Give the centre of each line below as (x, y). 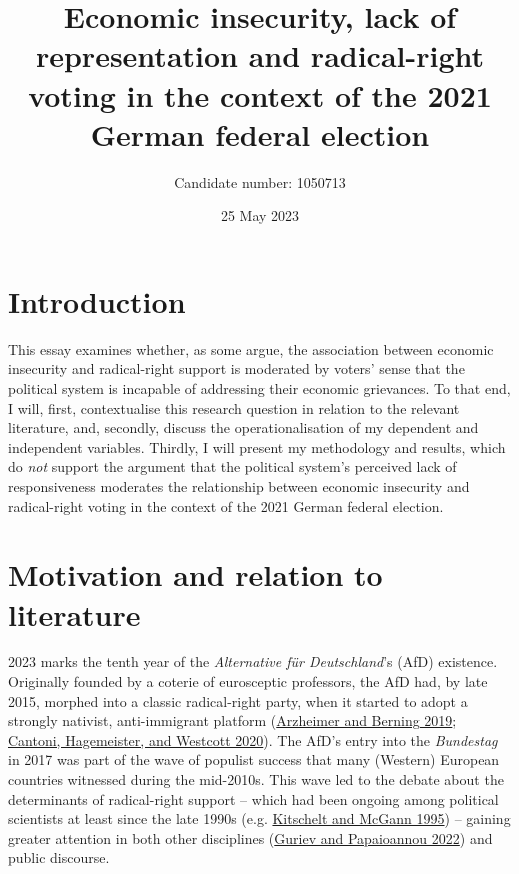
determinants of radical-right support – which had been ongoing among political (253, 798)
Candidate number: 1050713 (260, 181)
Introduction (97, 300)
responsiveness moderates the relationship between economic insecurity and (239, 485)
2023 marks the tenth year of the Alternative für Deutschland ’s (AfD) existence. (253, 661)
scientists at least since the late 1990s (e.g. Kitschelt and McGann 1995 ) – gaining (259, 818)
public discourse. (59, 857)
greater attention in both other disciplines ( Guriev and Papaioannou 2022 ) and (250, 837)
